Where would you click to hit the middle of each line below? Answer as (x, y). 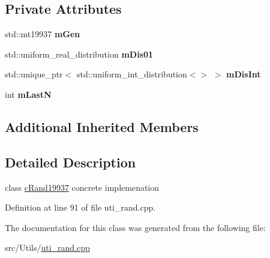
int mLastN (28, 94)
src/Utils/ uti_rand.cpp (47, 247)
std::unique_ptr (34, 74)
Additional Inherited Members (102, 126)
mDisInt (244, 74)
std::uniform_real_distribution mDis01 (79, 54)
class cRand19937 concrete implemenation (82, 187)
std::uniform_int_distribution (132, 74)
